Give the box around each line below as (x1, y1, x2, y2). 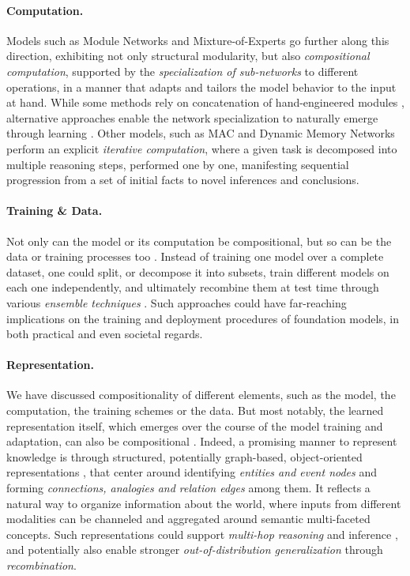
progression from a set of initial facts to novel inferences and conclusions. (6, 171, 359, 188)
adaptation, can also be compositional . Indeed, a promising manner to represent (6, 433, 397, 450)
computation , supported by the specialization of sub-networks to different (6, 62, 359, 79)
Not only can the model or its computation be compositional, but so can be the (6, 232, 392, 249)
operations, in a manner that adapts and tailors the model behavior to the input (6, 78, 397, 95)
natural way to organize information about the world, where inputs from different (6, 495, 401, 511)
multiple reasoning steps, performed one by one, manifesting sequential (6, 156, 349, 172)
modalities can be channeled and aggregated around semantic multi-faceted (6, 510, 371, 527)
